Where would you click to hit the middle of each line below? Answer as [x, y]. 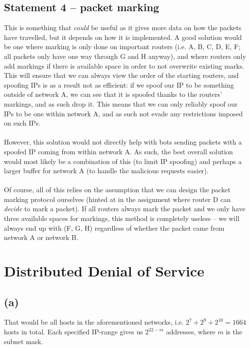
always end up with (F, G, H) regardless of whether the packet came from [114, 228]
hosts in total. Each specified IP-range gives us [73, 332]
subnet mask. [24, 341]
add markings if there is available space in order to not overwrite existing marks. [124, 65]
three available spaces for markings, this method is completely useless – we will [122, 218]
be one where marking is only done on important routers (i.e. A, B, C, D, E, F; [122, 46]
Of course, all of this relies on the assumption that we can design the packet [117, 190]
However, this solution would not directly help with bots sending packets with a [123, 142]
